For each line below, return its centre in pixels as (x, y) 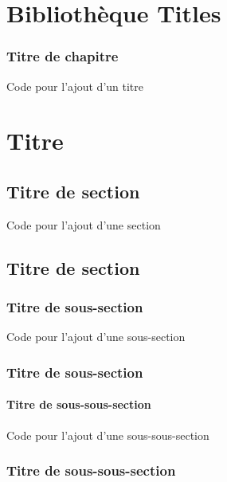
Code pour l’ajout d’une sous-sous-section (108, 435)
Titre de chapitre (63, 56)
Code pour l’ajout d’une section (84, 224)
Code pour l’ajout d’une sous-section (96, 337)
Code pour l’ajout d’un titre (75, 86)
